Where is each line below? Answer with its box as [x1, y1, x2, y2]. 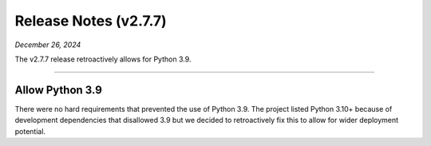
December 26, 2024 [14, 40, 81, 49]
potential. [14, 126, 46, 136]
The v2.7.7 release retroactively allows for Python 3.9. [14, 54, 192, 64]
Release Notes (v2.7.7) [14, 12, 167, 30]
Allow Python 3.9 [14, 83, 103, 97]
